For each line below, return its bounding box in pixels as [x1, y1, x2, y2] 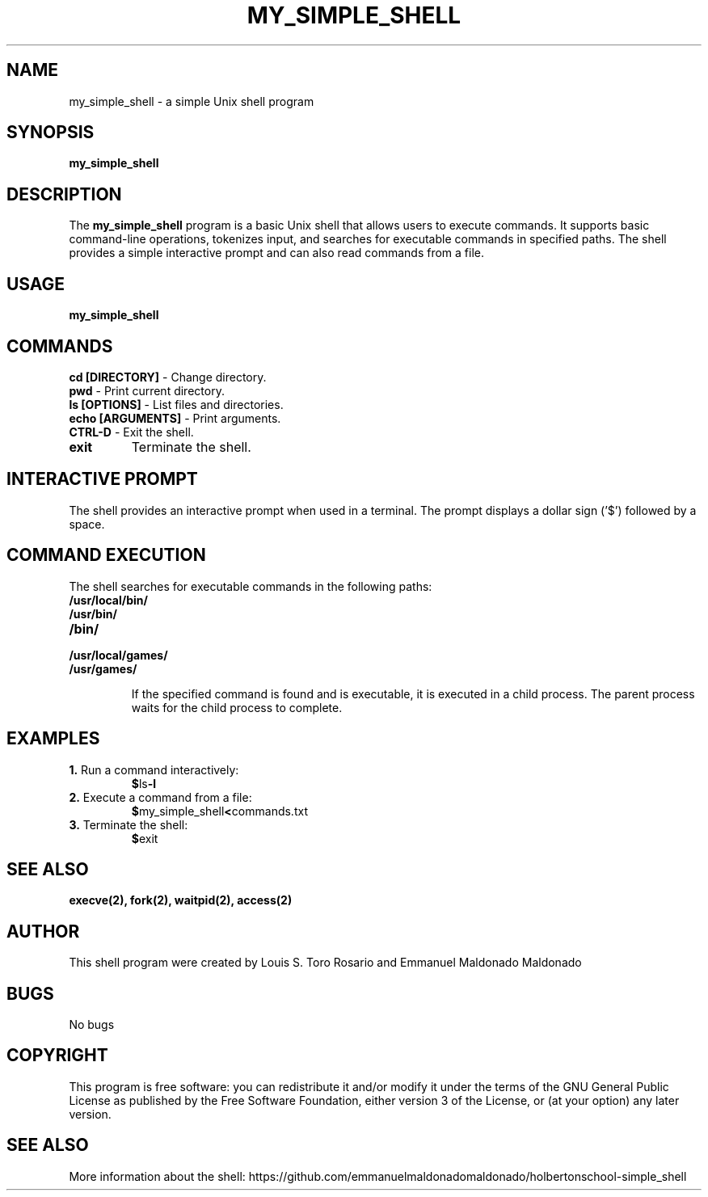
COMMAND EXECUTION [6, 545, 206, 566]
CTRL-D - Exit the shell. [69, 424, 194, 439]
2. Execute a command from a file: [69, 790, 252, 804]
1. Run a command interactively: [69, 762, 239, 777]
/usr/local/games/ [69, 647, 168, 662]
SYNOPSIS [6, 122, 95, 143]
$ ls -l [131, 776, 157, 790]
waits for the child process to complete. [131, 700, 343, 714]
